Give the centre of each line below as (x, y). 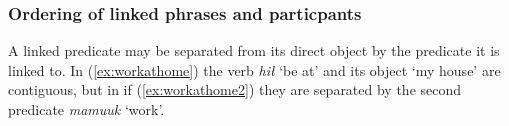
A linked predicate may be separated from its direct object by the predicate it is (254, 50)
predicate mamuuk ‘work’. (86, 109)
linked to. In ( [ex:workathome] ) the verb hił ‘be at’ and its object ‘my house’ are (254, 69)
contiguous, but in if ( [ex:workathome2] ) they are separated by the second (235, 89)
